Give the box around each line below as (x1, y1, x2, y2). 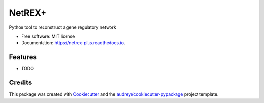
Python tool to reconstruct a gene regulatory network (9, 24, 117, 30)
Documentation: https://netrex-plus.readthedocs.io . (21, 40, 125, 46)
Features (9, 53, 37, 61)
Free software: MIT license (21, 33, 75, 39)
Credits (9, 79, 32, 87)
